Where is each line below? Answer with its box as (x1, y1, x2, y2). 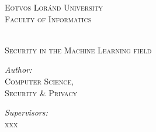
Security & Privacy (5, 86, 78, 99)
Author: (5, 63, 32, 76)
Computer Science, (5, 75, 74, 87)
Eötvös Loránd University (5, 1, 103, 13)
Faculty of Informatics (5, 12, 92, 25)
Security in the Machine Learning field (5, 43, 152, 56)
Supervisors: (5, 106, 48, 119)
